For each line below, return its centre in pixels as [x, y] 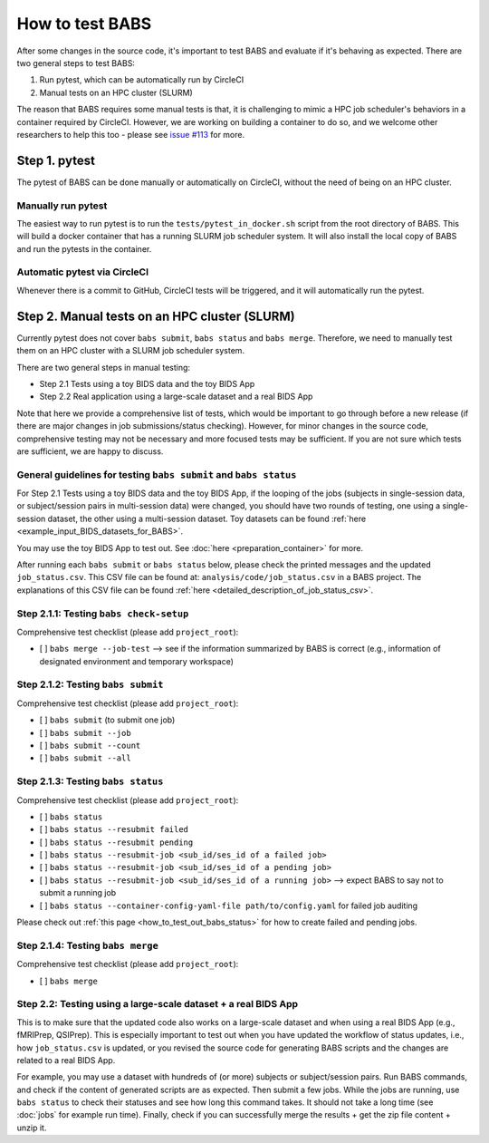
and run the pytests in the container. [84, 248]
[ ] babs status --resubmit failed [114, 829]
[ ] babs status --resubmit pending [116, 842]
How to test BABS [84, 24]
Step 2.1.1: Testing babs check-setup [103, 614]
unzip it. [32, 1128]
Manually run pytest [62, 206]
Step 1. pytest [56, 160]
